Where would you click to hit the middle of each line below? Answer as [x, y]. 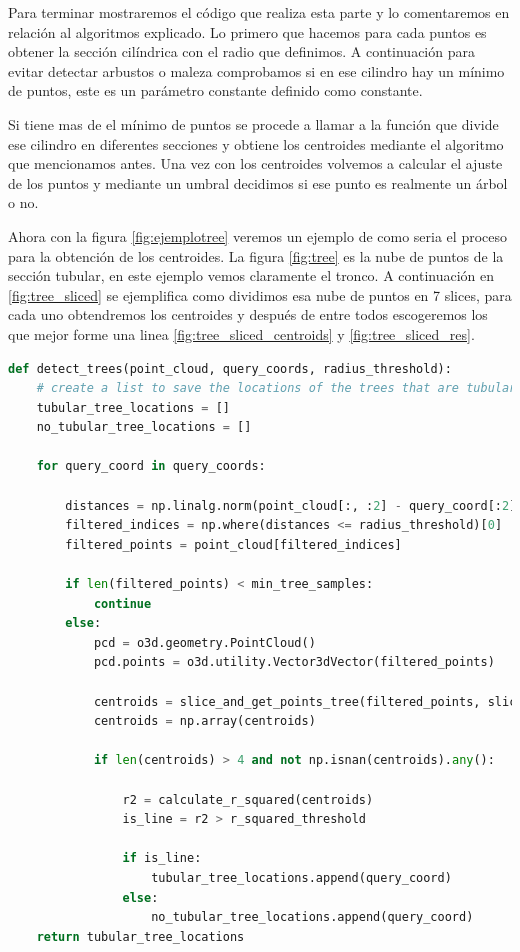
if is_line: [162, 858]
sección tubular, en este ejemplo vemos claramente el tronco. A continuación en [251, 275]
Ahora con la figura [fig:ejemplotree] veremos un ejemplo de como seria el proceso [257, 235]
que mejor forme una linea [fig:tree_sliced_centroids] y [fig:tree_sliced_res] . [241, 333]
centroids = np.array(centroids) [204, 721]
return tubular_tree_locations [140, 936]
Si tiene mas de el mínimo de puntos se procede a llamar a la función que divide [253, 123]
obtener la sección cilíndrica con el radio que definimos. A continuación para [241, 51]
